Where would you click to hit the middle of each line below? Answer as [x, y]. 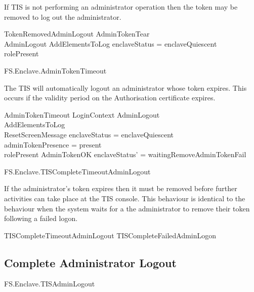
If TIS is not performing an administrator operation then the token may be [121, 7]
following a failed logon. [41, 218]
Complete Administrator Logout [90, 262]
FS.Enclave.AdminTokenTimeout [55, 70]
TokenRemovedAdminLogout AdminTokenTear [77, 34]
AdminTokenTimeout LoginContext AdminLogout [82, 114]
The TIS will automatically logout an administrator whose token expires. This [125, 87]
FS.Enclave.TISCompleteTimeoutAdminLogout [77, 171]
